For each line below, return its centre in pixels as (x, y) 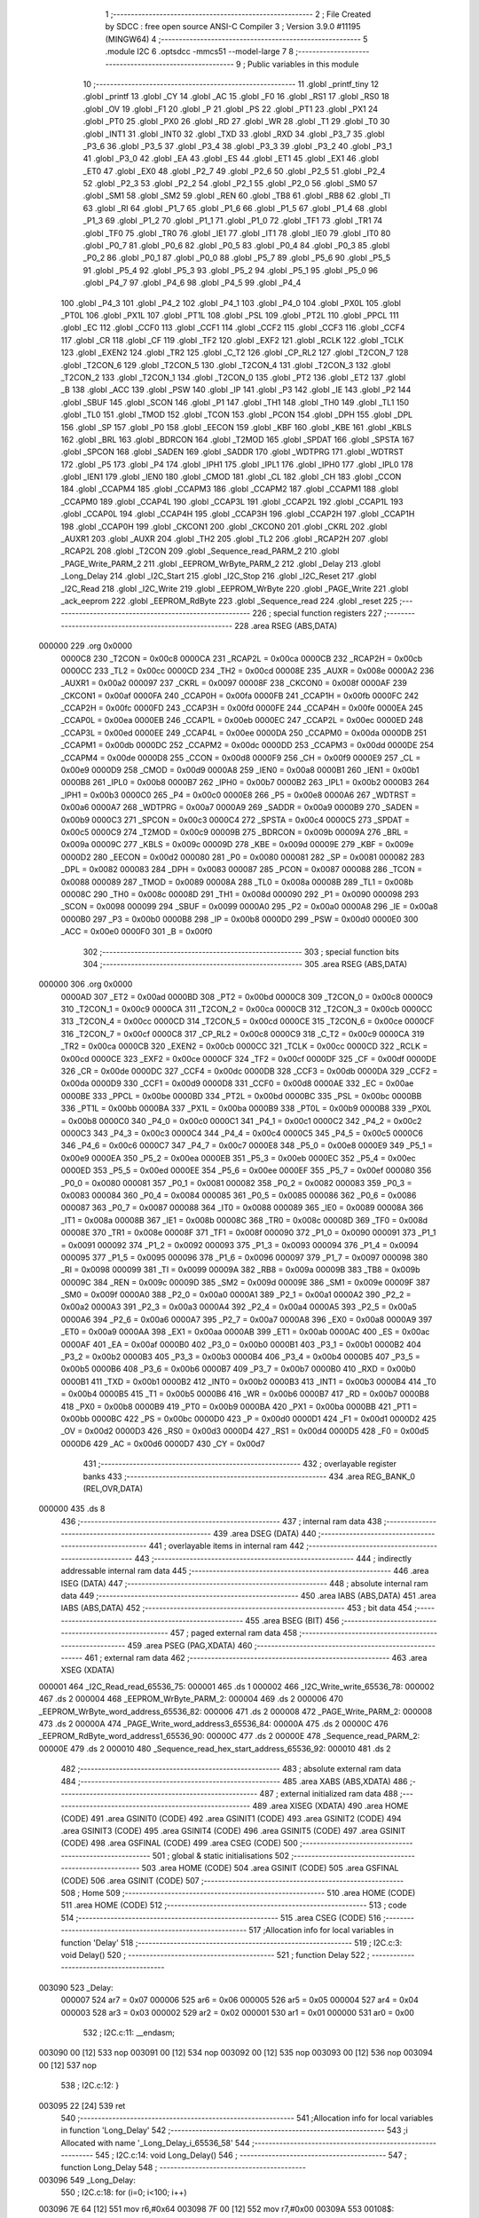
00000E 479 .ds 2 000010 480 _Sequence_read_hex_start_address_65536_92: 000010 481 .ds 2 (215, 1749)
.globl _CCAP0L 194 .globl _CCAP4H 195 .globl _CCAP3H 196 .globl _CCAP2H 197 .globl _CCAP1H (238, 514)
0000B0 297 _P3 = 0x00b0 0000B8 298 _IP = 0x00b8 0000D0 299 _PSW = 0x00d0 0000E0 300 (239, 919)
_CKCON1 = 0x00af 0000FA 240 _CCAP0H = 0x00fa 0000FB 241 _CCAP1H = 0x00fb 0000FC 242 (240, 696)
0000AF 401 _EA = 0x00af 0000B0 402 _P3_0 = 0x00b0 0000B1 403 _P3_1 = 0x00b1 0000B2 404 (241, 1344)
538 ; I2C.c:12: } (90, 2086)
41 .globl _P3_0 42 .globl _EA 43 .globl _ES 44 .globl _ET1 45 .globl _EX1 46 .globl (231, 159)
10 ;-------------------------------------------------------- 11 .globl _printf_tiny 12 (231, 83)
